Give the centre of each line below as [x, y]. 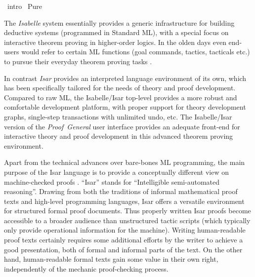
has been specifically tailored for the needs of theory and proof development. [120, 88]
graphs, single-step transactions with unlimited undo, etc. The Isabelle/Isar [118, 116]
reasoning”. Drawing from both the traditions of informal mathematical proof [121, 191]
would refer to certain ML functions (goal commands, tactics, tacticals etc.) [136, 52]
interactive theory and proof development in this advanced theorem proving [119, 136]
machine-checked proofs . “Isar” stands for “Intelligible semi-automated [112, 181]
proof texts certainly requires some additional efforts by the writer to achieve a [124, 240]
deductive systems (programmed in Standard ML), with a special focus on [116, 32]
